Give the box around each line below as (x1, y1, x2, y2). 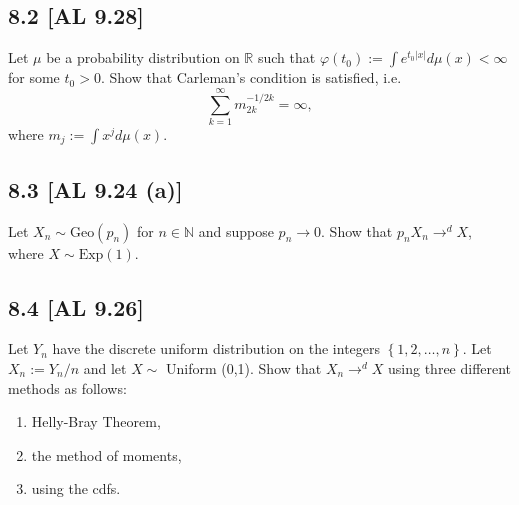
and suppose (198, 220, 274, 241)
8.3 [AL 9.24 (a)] (8, 173, 183, 204)
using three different (388, 357, 512, 378)
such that (257, 47, 316, 68)
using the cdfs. (31, 478, 121, 499)
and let (83, 357, 127, 378)
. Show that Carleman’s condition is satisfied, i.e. (100, 67, 402, 88)
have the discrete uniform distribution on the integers (52, 338, 381, 359)
